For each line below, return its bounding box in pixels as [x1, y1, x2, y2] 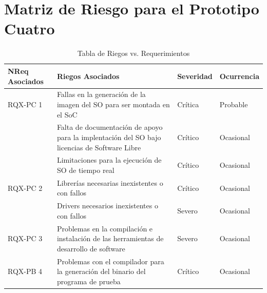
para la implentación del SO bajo [56, 131, 161, 142]
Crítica [177, 99, 199, 109]
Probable [219, 99, 248, 109]
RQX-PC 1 [8, 99, 43, 109]
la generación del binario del [56, 266, 146, 277]
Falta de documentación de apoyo [56, 122, 163, 132]
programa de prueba [56, 276, 121, 286]
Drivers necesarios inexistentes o [56, 200, 158, 211]
